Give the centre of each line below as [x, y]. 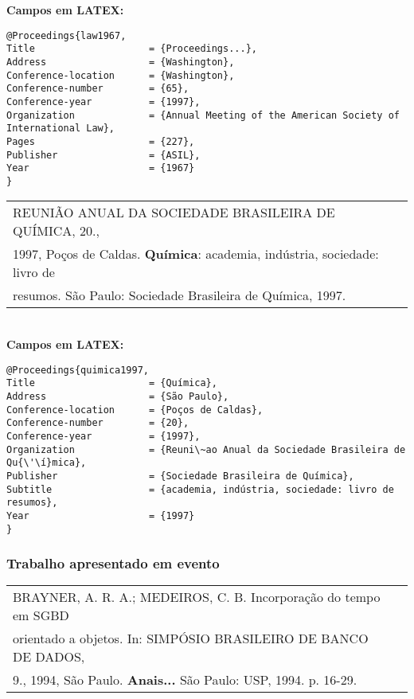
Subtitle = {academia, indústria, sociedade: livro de [200, 489]
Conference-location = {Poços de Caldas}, [135, 410]
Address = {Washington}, [121, 62]
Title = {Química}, [112, 383]
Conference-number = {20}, [98, 423]
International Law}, [61, 129]
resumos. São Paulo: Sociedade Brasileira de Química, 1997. [180, 295]
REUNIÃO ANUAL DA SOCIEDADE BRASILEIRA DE [174, 213]
